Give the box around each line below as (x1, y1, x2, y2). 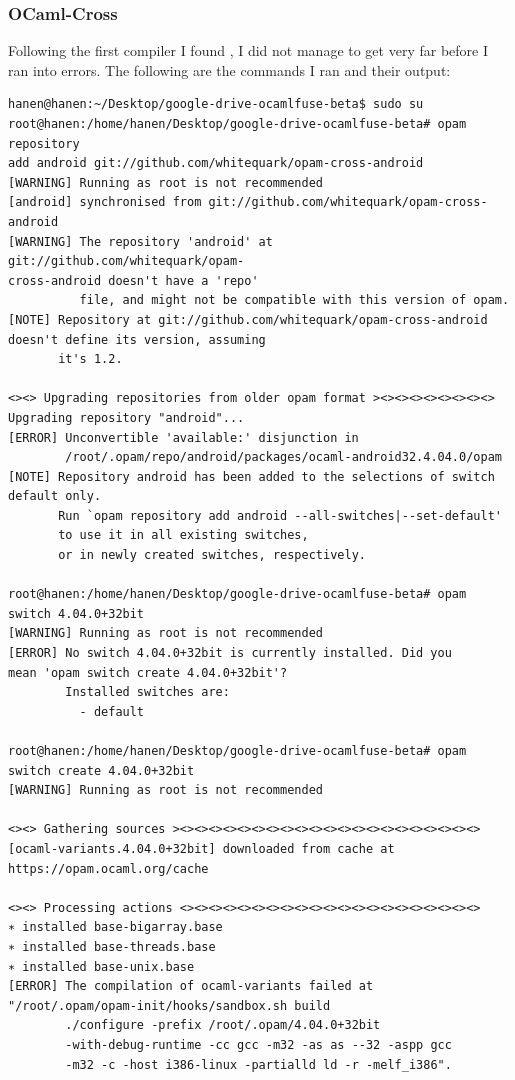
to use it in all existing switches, (58, 528, 309, 543)
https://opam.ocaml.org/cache (8, 861, 209, 876)
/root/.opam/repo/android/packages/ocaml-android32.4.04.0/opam (65, 450, 502, 465)
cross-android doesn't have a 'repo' (8, 273, 259, 288)
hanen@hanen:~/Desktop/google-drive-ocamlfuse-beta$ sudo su (8, 97, 424, 112)
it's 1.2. (58, 352, 123, 367)
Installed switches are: (65, 685, 230, 700)
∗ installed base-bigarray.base (8, 920, 223, 935)
